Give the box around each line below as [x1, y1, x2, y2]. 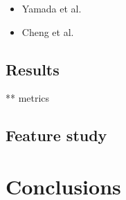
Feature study [6, 125, 107, 146]
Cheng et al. [21, 24, 74, 39]
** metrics [6, 91, 50, 105]
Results [6, 58, 60, 80]
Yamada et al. [21, 1, 82, 15]
